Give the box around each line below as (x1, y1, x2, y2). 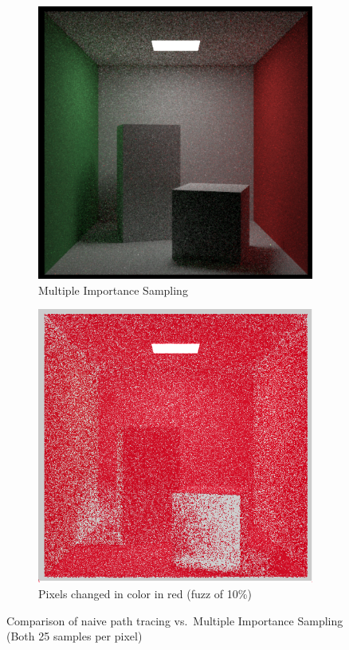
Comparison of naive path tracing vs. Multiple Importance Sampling (6, 612, 343, 628)
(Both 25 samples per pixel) (6, 628, 143, 644)
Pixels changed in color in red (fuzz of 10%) (38, 585, 252, 601)
